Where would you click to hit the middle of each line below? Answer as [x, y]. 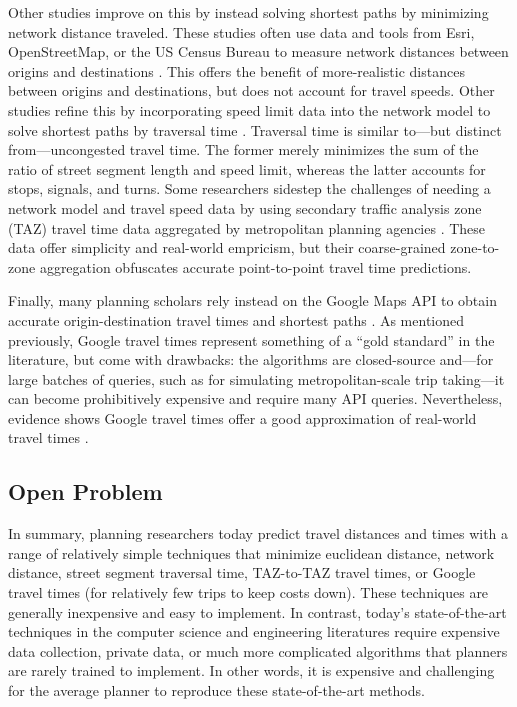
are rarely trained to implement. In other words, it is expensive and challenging [251, 670]
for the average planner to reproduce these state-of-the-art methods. [216, 690]
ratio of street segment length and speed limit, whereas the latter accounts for [247, 168]
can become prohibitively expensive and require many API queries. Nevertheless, [255, 398]
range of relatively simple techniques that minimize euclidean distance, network [251, 552]
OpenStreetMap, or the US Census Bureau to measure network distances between [258, 51]
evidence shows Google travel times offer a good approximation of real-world [242, 417]
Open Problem [85, 491]
